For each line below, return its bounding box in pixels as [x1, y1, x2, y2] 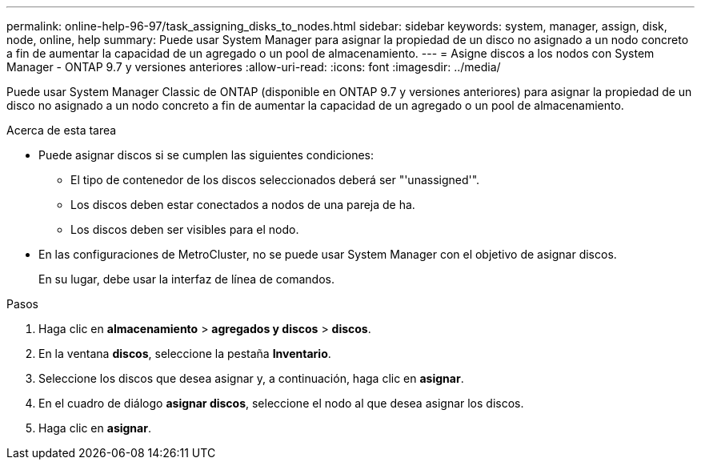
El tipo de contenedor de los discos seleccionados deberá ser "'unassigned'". [70, 173, 480, 187]
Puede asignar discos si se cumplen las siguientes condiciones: [38, 148, 375, 162]
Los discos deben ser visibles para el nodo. [70, 223, 299, 236]
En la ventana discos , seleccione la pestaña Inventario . [38, 347, 331, 360]
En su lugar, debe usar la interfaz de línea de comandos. [38, 272, 334, 286]
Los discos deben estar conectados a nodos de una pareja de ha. [70, 198, 415, 211]
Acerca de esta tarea [6, 123, 117, 137]
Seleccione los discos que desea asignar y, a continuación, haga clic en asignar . [38, 372, 464, 385]
